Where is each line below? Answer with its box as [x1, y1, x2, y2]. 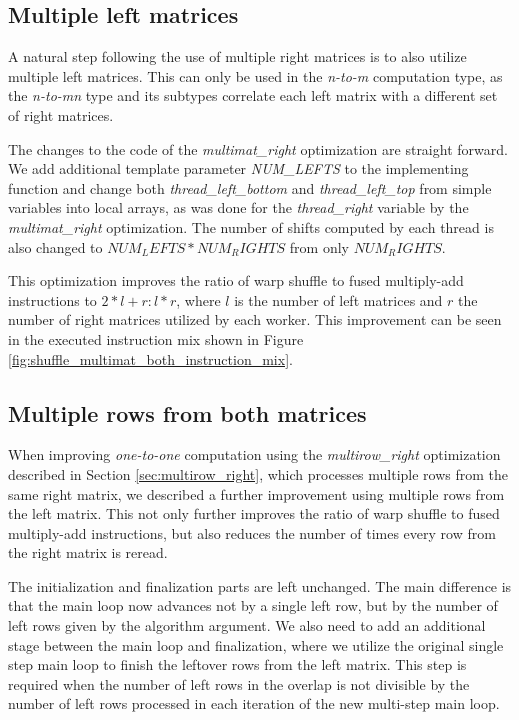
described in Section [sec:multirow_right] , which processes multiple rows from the [8, 463, 509, 484]
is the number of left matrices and [234, 289, 443, 310]
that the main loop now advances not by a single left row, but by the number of [8, 595, 498, 616]
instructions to [8, 289, 97, 310]
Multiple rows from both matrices [8, 397, 367, 428]
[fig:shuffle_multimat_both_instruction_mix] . [8, 348, 293, 369]
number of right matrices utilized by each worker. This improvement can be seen [8, 309, 502, 330]
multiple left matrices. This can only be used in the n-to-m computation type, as [8, 65, 503, 86]
